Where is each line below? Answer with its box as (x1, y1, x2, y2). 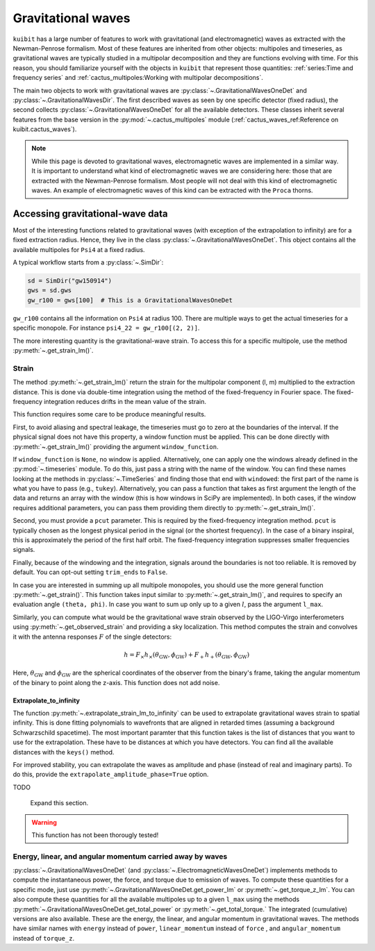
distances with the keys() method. (12, 748, 115, 756)
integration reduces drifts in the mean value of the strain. (44, 397, 207, 405)
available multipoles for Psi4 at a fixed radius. (12, 245, 145, 253)
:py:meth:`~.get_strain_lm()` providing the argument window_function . (12, 442, 219, 451)
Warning (31, 818, 57, 826)
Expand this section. (30, 799, 89, 807)
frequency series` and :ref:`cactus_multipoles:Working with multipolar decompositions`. (12, 74, 264, 82)
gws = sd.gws (27, 287, 72, 294)
